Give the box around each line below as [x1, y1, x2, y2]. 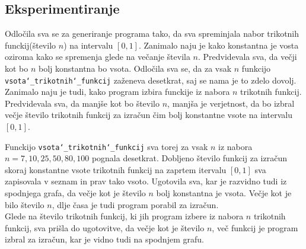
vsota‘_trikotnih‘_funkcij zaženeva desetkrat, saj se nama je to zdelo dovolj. [5, 74, 297, 86]
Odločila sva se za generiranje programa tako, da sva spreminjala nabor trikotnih [5, 27, 299, 40]
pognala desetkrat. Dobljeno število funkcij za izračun [91, 152, 287, 164]
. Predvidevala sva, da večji [198, 50, 297, 63]
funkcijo [241, 62, 271, 74]
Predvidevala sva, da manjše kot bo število [5, 97, 160, 109]
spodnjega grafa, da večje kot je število [5, 187, 146, 199]
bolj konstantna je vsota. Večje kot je [156, 187, 292, 199]
